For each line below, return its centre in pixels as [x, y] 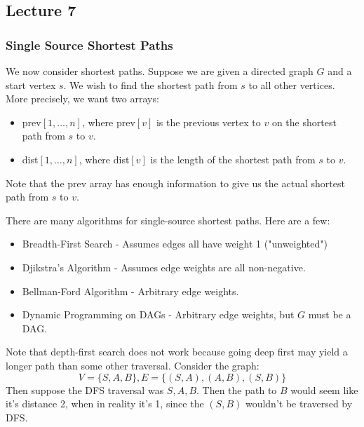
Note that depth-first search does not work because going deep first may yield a [177, 352]
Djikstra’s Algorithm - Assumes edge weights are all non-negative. [164, 267]
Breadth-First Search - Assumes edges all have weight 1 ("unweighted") [175, 244]
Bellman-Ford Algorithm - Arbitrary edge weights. [130, 291]
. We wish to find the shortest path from [150, 84]
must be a [330, 314]
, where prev [108, 122]
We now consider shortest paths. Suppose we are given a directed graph [160, 71]
